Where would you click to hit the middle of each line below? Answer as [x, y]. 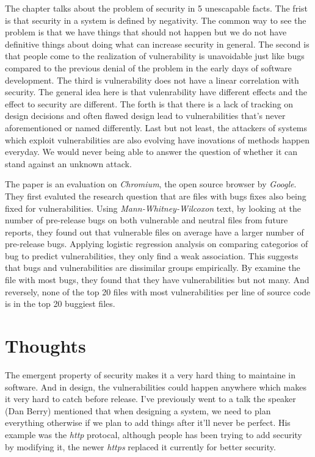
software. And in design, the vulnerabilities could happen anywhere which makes [156, 387]
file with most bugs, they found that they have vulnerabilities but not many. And [157, 280]
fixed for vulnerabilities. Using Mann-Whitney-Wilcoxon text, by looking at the [153, 208]
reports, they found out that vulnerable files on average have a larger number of [154, 232]
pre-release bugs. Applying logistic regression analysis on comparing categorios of [157, 244]
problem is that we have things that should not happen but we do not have [146, 32]
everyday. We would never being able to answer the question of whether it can [151, 152]
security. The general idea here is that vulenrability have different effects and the [156, 92]
